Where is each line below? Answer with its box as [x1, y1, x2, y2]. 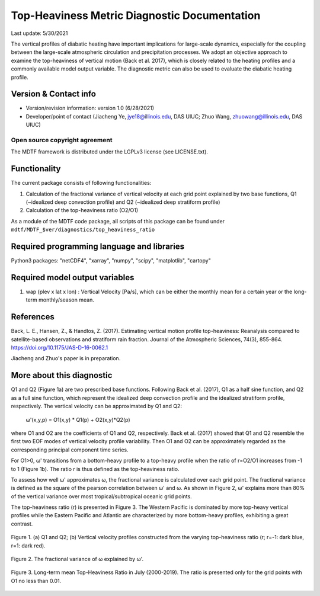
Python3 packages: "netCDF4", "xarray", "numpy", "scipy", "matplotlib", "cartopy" [11, 257, 212, 264]
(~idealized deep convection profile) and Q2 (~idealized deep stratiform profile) [25, 198, 220, 206]
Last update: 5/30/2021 [11, 30, 68, 37]
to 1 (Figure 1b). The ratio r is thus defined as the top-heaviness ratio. [11, 465, 180, 472]
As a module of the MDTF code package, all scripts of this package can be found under [11, 217, 225, 225]
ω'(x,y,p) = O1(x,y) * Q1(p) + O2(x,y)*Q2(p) [25, 416, 130, 423]
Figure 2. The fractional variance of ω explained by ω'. [11, 556, 144, 563]
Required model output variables [11, 273, 135, 283]
